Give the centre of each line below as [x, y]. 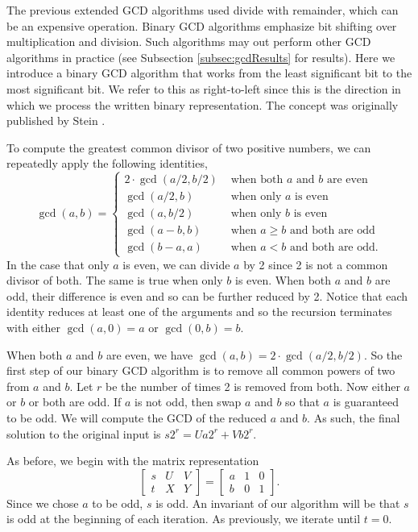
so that [302, 402]
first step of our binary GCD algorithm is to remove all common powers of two [201, 370]
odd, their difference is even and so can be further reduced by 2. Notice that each [207, 295]
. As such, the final [354, 417]
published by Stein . [56, 121]
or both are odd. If [75, 402]
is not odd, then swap [188, 402]
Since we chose [43, 503]
